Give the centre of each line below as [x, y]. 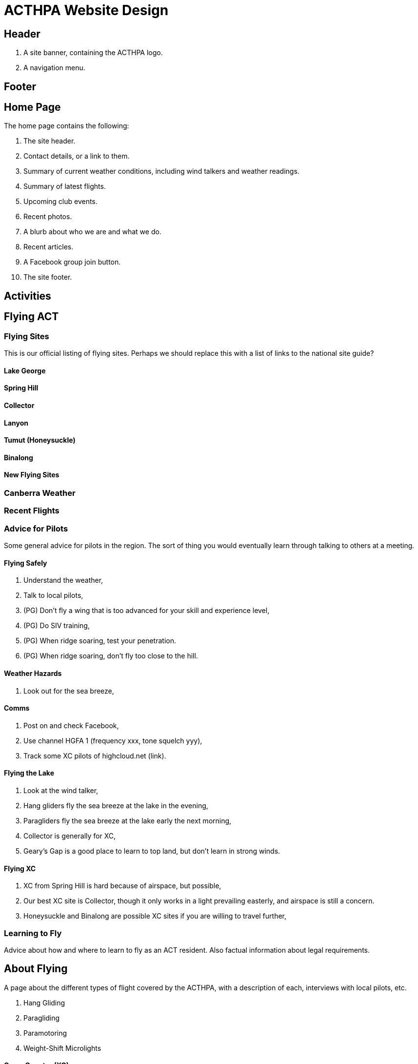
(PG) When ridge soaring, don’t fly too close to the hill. [111, 656]
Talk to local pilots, [53, 595]
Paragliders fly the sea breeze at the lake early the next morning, [128, 820]
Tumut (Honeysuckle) [40, 440]
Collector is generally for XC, [70, 836]
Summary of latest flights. [65, 186]
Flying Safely [26, 563]
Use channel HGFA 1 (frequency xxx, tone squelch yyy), [113, 740]
